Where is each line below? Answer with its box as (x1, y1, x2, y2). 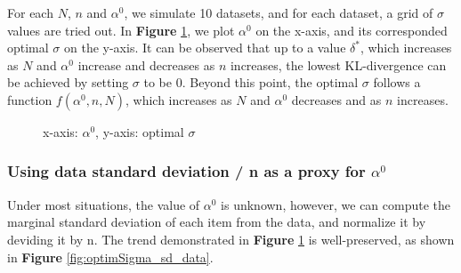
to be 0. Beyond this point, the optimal (143, 73, 359, 92)
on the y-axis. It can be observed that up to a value (64, 38, 346, 57)
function (7, 90, 53, 108)
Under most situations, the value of (7, 195, 200, 213)
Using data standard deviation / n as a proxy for (7, 160, 366, 182)
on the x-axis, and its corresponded (255, 20, 448, 39)
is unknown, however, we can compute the (221, 195, 451, 213)
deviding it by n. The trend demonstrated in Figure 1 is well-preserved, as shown (7, 229, 455, 248)
